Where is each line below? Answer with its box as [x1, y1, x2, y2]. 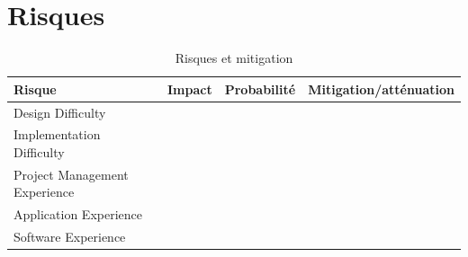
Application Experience [13, 205, 142, 224]
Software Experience [13, 227, 126, 246]
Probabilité [224, 79, 296, 98]
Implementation [13, 125, 101, 144]
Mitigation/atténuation [308, 79, 454, 98]
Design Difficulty [13, 102, 106, 121]
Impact [167, 79, 212, 98]
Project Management [13, 164, 129, 183]
